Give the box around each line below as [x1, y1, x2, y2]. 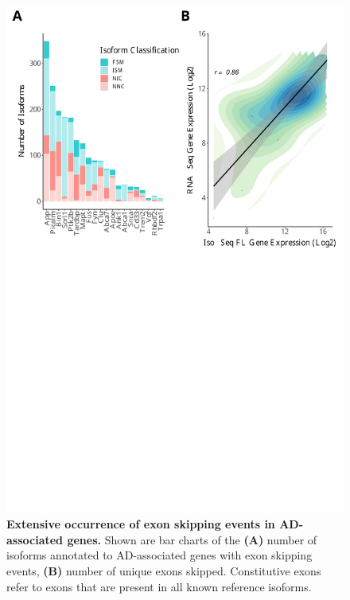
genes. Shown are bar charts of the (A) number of [67, 531, 317, 547]
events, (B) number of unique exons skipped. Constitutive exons [6, 562, 321, 579]
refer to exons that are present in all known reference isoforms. [6, 578, 312, 594]
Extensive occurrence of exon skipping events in [6, 516, 275, 532]
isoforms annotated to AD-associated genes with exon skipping [6, 547, 313, 563]
